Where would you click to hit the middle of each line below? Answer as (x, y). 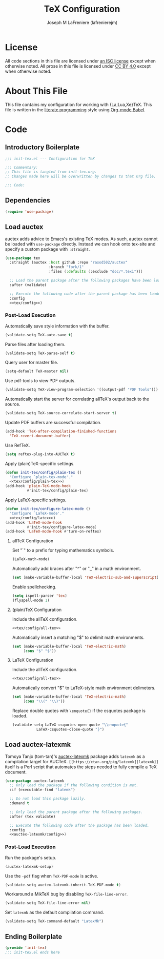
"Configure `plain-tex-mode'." (41, 477)
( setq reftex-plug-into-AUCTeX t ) (40, 454)
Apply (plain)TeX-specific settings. (40, 463)
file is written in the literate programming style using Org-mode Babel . (75, 110)
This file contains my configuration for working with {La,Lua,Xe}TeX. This (79, 104)
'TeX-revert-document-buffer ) (40, 436)
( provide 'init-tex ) (26, 948)
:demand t (19, 803)
